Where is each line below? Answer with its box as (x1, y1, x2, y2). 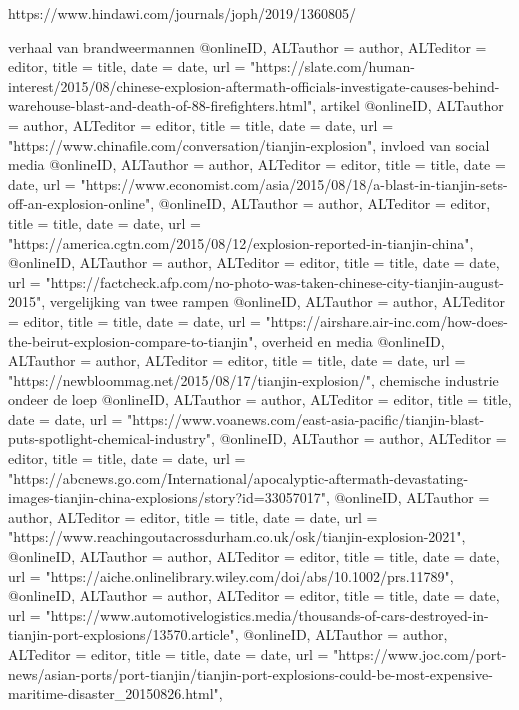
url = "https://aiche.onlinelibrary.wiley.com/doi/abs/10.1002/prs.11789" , (8, 565, 454, 586)
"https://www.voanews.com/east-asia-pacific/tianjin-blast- (127, 408, 485, 429)
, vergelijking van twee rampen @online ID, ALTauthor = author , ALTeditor (41, 291, 505, 312)
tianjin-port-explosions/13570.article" (8, 624, 235, 645)
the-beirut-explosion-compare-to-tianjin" (8, 330, 254, 351)
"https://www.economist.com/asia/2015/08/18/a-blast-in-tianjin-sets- (80, 173, 508, 194)
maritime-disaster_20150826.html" (8, 683, 219, 704)
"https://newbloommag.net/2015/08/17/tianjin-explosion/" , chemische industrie (8, 369, 499, 390)
